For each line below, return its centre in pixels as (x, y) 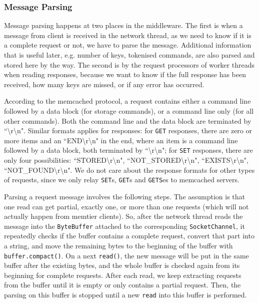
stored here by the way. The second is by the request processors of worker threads (129, 64)
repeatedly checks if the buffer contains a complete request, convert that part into (129, 236)
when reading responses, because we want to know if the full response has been (125, 74)
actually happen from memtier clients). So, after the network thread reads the (123, 216)
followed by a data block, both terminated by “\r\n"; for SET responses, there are (128, 150)
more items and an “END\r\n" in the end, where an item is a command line (121, 140)
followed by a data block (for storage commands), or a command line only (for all (129, 110)
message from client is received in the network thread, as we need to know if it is (128, 35)
